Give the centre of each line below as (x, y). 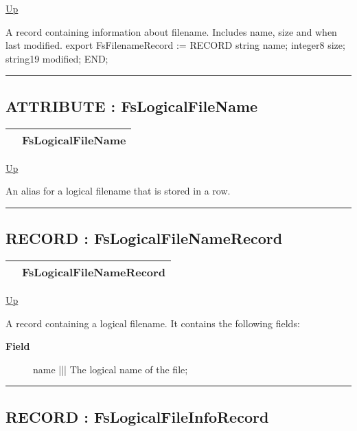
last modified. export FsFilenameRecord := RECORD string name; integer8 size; (175, 45)
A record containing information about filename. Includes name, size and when (171, 31)
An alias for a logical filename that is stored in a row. (118, 191)
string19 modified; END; (57, 58)
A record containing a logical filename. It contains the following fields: (153, 323)
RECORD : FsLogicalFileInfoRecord (137, 416)
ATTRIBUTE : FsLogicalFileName (132, 106)
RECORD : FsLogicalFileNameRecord (144, 238)
